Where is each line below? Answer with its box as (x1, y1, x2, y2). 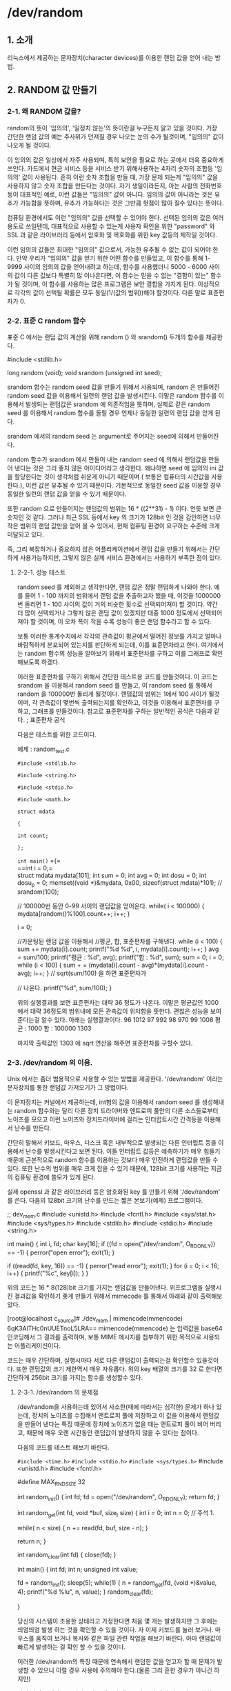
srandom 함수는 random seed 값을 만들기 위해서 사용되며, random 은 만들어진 (7, 383, 220, 391)
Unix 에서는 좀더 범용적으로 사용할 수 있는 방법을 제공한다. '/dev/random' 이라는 (7, 1074, 223, 1083)
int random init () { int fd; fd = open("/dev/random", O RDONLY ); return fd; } (17, 1493, 220, 1503)
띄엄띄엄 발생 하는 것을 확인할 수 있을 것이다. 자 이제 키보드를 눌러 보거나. (17, 1625, 214, 1634)
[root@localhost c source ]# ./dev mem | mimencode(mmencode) (7, 1314, 183, 1325)
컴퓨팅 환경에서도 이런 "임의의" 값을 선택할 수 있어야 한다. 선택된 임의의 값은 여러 (7, 213, 224, 221)
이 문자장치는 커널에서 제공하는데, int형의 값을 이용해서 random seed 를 (7, 1098, 201, 1106)
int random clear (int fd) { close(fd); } (17, 1550, 117, 1560)
